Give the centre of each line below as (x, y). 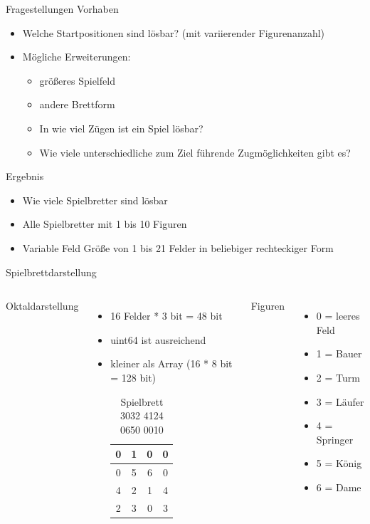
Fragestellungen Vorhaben (62, 9)
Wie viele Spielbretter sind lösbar (95, 200)
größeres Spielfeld (77, 80)
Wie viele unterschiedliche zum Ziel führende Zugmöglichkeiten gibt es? (195, 152)
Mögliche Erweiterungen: (76, 57)
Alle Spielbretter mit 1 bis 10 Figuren (105, 224)
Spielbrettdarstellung (51, 272)
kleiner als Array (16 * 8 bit (171, 363)
